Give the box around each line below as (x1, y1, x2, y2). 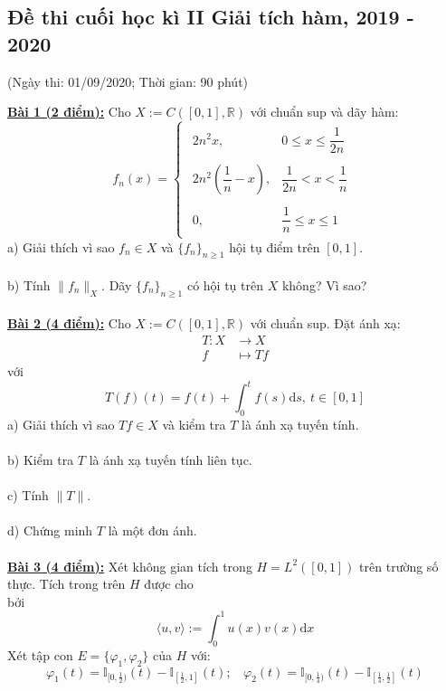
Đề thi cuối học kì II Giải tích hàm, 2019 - (7, 3, 414, 31)
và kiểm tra (162, 414, 226, 433)
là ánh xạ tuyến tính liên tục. (89, 450, 252, 469)
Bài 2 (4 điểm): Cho (7, 314, 131, 333)
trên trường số (359, 556, 439, 575)
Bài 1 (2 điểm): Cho (7, 102, 131, 121)
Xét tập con (7, 645, 73, 664)
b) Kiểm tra (7, 450, 74, 469)
